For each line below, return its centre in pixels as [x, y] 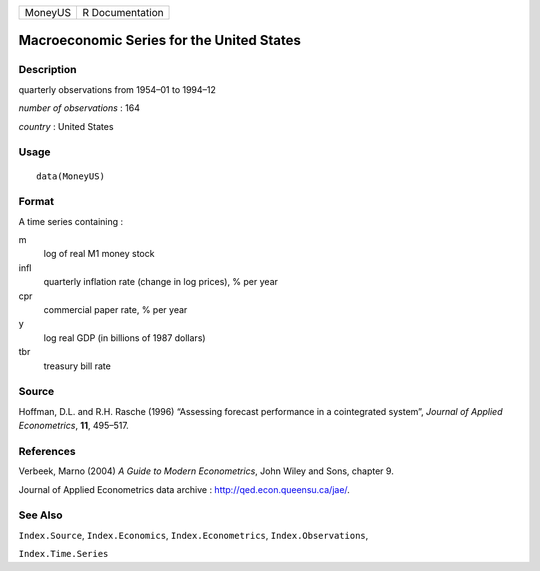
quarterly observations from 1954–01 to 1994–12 [117, 89]
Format [36, 202]
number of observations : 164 [79, 108]
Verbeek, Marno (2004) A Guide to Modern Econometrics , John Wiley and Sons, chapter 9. [206, 471]
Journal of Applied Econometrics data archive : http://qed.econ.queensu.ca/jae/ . [184, 489]
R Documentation [122, 12]
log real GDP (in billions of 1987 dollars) [124, 337]
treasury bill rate [77, 366]
